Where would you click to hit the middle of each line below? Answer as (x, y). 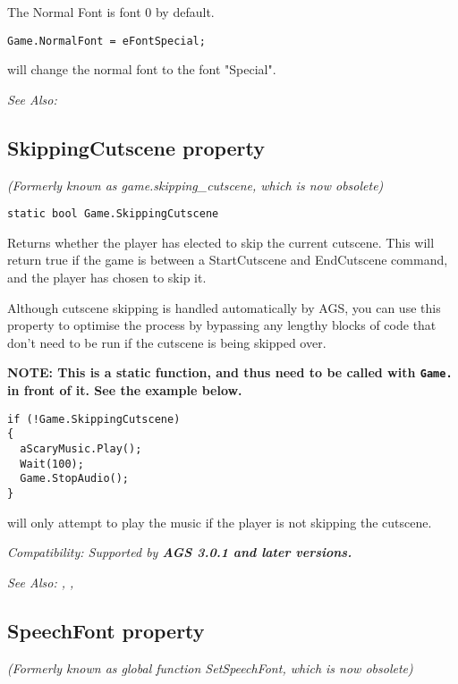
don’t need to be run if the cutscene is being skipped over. (167, 342)
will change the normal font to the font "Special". (142, 69)
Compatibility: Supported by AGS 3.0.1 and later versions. (180, 552)
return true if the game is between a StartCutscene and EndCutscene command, (228, 260)
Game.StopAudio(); (75, 479)
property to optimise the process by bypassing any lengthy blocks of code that (222, 325)
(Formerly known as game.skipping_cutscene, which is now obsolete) (195, 185)
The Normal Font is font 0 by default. (111, 12)
